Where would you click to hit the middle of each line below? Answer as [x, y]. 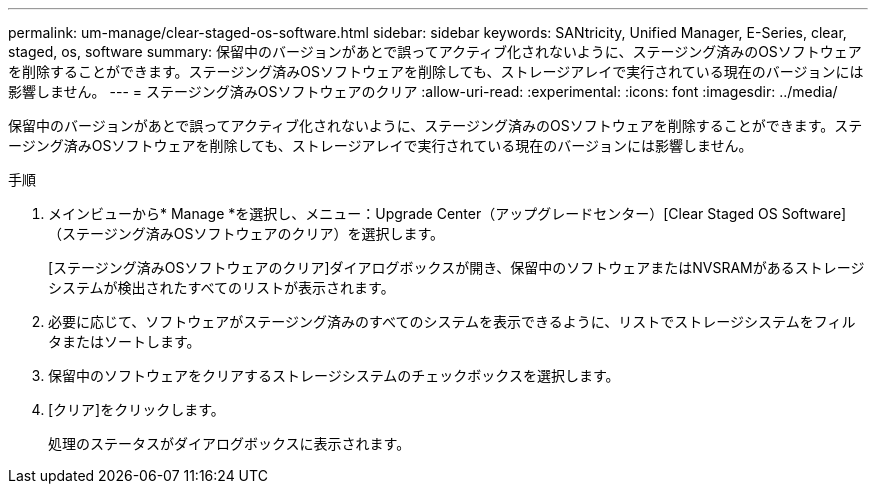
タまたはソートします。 [124, 341]
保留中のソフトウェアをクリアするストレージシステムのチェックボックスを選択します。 [334, 375]
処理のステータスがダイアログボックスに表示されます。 [229, 443]
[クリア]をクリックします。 [136, 409]
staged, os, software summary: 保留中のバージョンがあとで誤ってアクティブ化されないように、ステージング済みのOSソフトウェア [435, 51]
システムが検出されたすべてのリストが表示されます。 [221, 287]
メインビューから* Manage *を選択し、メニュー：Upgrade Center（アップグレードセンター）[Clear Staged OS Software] [447, 213]
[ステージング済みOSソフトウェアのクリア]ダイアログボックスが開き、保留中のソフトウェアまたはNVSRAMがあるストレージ [456, 267]
